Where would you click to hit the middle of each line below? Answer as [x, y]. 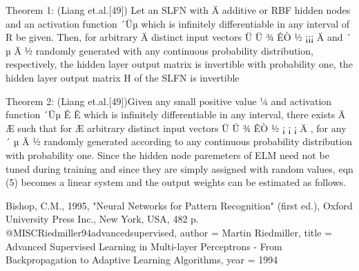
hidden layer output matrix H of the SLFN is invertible [123, 77]
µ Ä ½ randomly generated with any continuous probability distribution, [159, 50]
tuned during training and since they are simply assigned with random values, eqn [179, 168]
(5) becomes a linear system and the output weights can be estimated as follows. [176, 182]
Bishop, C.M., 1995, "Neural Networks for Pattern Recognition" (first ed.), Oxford [179, 205]
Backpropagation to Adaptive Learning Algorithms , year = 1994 [142, 260]
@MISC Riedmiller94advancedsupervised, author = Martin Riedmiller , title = [169, 232]
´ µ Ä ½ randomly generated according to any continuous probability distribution [179, 141]
